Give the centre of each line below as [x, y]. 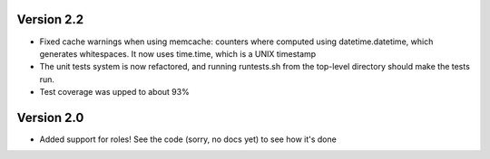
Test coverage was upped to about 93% [114, 92]
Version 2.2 [50, 19]
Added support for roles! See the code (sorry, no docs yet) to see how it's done [188, 139]
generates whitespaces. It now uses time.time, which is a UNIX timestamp [178, 53]
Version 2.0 [50, 117]
